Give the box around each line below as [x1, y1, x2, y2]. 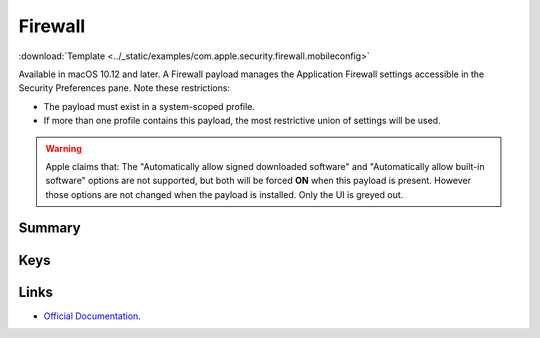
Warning [45, 142, 82, 154]
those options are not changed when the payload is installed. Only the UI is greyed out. [45, 188, 404, 200]
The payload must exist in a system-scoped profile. [43, 100, 255, 112]
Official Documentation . [43, 310, 142, 322]
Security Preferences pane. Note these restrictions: [18, 82, 230, 94]
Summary [18, 220, 81, 237]
